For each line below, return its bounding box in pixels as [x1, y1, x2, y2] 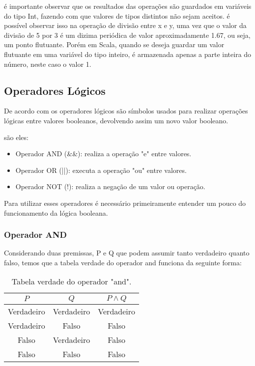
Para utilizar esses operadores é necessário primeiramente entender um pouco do [4, 197, 246, 208]
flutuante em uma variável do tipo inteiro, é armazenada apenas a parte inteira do [4, 49, 252, 59]
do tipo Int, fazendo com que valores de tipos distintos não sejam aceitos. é [4, 10, 230, 21]
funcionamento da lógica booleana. [4, 207, 108, 218]
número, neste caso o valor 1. [4, 58, 91, 69]
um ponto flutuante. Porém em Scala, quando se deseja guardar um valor [4, 39, 225, 50]
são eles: [4, 132, 28, 142]
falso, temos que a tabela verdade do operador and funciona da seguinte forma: [4, 257, 242, 267]
